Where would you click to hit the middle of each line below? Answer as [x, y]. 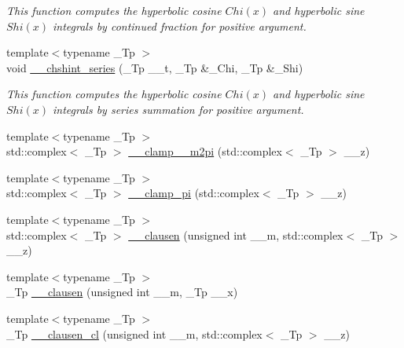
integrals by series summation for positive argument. [178, 109]
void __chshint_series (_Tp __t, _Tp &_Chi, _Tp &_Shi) [155, 67]
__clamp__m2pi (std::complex [205, 151]
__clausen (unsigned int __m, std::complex [236, 234]
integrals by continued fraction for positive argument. [180, 26]
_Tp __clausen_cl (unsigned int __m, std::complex [134, 333]
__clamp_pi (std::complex [194, 193]
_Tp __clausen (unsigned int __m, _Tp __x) [122, 292]
